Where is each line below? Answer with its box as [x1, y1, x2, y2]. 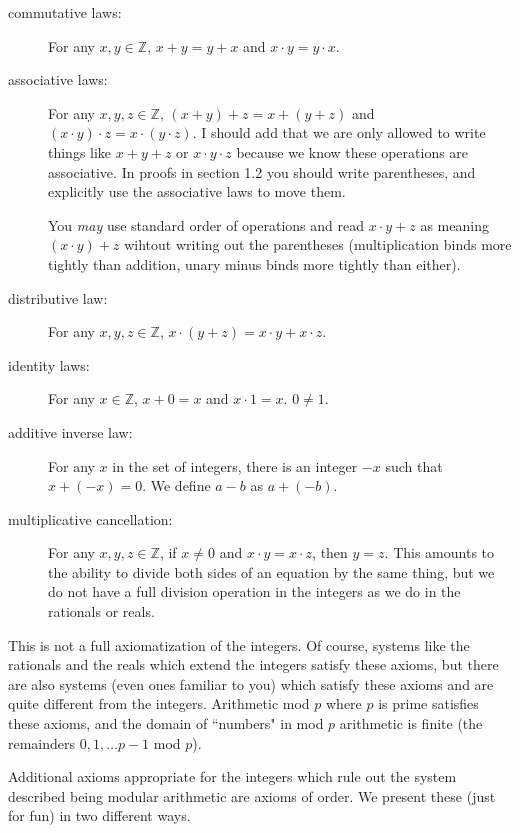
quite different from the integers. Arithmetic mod [8, 693, 310, 714]
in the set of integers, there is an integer [112, 455, 358, 476]
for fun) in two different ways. [8, 805, 191, 826]
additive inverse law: [8, 421, 133, 442]
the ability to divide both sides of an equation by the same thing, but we [48, 561, 495, 582]
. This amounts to [384, 542, 495, 563]
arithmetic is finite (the [339, 713, 483, 734]
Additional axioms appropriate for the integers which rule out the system [8, 766, 457, 787]
